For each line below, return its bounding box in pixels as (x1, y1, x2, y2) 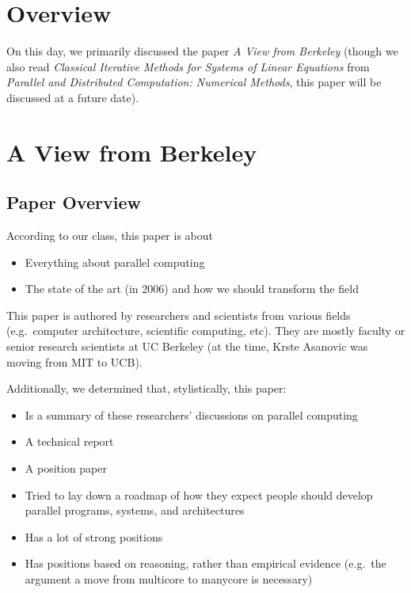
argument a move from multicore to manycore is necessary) (25, 570, 313, 587)
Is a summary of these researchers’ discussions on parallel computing (25, 406, 358, 423)
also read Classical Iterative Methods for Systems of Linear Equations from (6, 58, 370, 74)
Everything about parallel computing (25, 253, 205, 270)
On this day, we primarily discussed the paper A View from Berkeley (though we (6, 43, 398, 59)
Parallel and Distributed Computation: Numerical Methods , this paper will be (6, 74, 382, 90)
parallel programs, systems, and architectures (25, 502, 245, 519)
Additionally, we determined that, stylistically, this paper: (6, 380, 287, 397)
